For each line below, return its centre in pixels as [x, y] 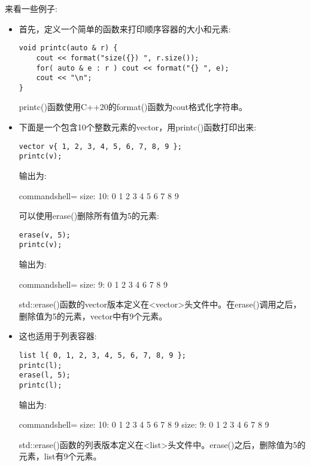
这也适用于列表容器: [58, 336]
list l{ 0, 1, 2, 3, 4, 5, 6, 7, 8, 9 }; [102, 356]
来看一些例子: [31, 8]
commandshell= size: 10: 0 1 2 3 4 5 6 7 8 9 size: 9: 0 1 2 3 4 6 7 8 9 [144, 424]
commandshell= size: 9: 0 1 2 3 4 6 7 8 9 [93, 284]
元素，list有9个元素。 [60, 456]
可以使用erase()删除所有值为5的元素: [89, 216]
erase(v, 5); [45, 235]
